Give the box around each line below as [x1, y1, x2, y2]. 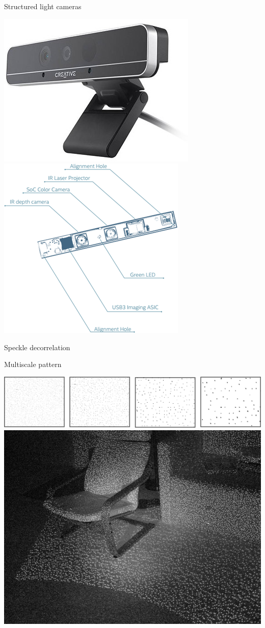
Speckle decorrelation [4, 342, 70, 352]
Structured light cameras [4, 1, 82, 11]
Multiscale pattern [4, 359, 62, 370]
